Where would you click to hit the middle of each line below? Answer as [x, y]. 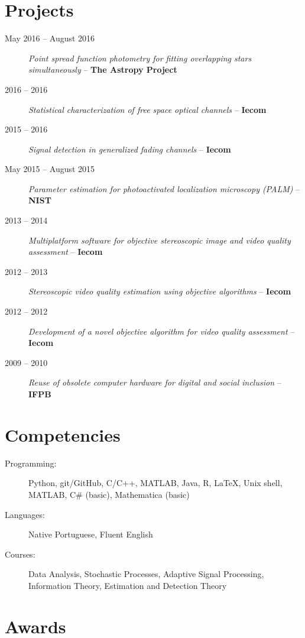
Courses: [20, 554]
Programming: [31, 463]
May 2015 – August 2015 [50, 169]
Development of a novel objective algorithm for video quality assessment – [162, 331]
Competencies [63, 434]
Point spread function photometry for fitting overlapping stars [140, 58]
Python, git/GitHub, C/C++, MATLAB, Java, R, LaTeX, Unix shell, [155, 483]
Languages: [25, 514]
